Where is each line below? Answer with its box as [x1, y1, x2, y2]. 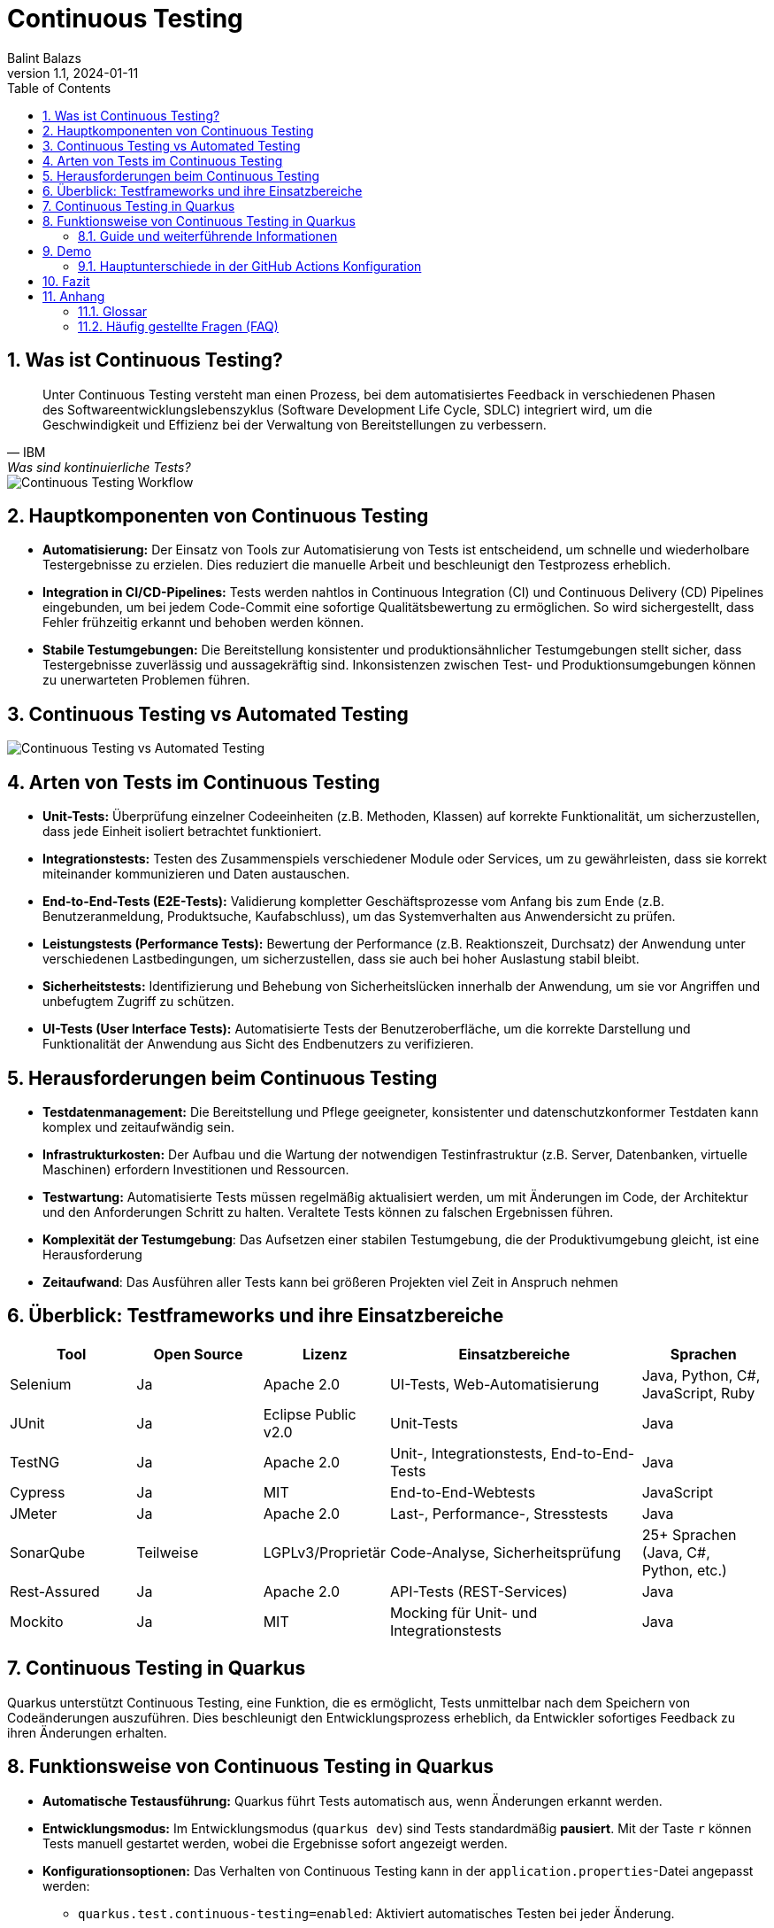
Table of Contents [7, 80, 111, 96]
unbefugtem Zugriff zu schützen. [42, 994, 234, 1010]
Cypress [10, 1483, 65, 1501]
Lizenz [302, 1344, 348, 1363]
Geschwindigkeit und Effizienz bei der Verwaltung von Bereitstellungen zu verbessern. [42, 416, 547, 432]
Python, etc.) [641, 1560, 727, 1579]
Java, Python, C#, [641, 1366, 761, 1384]
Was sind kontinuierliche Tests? [7, 459, 191, 475]
